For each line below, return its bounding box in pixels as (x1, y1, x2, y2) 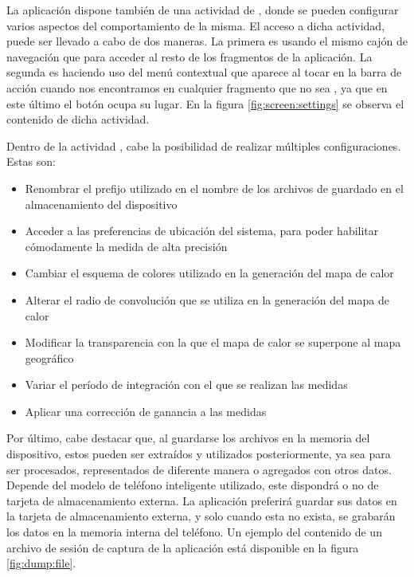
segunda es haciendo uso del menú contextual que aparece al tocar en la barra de (6, 64, 402, 80)
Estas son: (6, 153, 56, 170)
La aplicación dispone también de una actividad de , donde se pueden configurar (6, 2, 399, 18)
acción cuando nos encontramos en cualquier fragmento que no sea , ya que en (6, 79, 388, 96)
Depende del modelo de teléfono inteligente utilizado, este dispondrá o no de (6, 477, 379, 493)
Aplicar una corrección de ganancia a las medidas (25, 402, 267, 419)
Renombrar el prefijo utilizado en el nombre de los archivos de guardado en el (25, 179, 404, 196)
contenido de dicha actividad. (6, 111, 150, 128)
